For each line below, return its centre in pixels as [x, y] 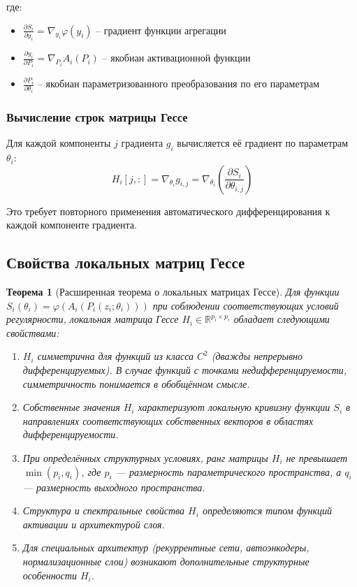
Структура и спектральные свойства [104, 510]
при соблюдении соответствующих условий [246, 305]
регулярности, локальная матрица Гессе [93, 319]
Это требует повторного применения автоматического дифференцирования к [168, 211]
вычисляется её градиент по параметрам [263, 143]
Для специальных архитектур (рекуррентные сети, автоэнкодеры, [166, 548]
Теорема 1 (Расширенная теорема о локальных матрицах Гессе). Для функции [173, 292]
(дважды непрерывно [257, 356]
